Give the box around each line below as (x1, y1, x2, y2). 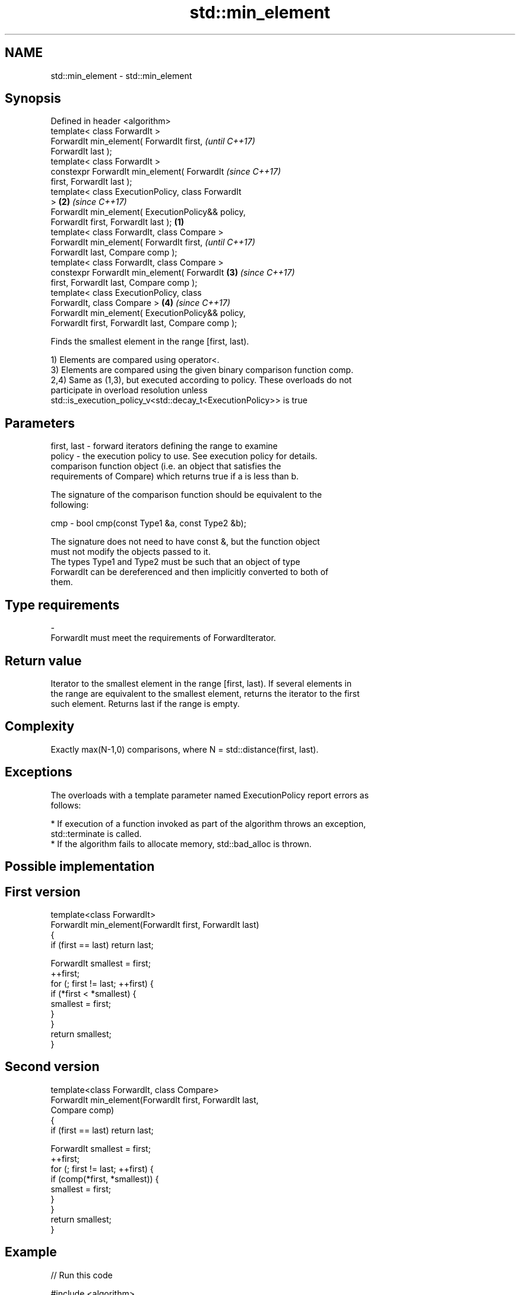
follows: (50, 800, 81, 810)
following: (50, 500, 89, 510)
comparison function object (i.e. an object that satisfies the (50, 461, 281, 472)
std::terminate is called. (50, 828, 142, 839)
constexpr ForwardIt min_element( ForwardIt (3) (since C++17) (50, 267, 295, 278)
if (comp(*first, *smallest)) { (50, 1173, 159, 1184)
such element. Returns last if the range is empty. (50, 698, 240, 709)
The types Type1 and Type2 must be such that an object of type (50, 557, 300, 567)
